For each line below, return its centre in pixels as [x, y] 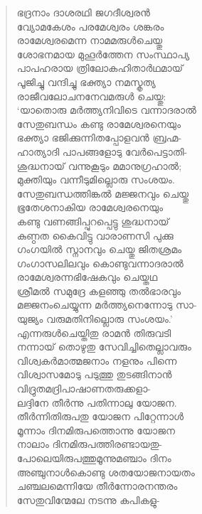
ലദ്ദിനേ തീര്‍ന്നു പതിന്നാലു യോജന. [97, 402]
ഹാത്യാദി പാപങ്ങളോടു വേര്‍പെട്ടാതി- [102, 151]
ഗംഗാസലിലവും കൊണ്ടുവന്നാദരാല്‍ [100, 263]
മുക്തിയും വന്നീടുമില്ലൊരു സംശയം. [96, 180]
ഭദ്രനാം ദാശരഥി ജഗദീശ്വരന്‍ [84, 12]
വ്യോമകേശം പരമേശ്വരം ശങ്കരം [90, 26]
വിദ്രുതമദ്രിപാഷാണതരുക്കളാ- [84, 389]
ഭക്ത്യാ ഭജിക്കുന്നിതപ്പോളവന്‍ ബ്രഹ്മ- [99, 138]
